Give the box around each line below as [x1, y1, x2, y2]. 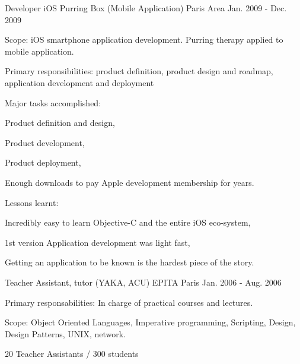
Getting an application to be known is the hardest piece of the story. [5, 256, 254, 268]
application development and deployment [5, 76, 154, 88]
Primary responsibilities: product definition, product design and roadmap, [5, 65, 273, 77]
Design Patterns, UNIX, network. [5, 327, 126, 340]
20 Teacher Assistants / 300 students [5, 347, 139, 360]
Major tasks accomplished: [5, 96, 101, 109]
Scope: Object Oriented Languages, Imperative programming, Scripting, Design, [5, 316, 296, 328]
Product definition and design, [5, 116, 115, 129]
